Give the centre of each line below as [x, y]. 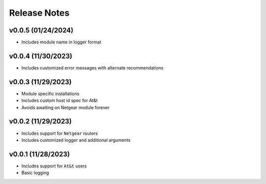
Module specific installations [50, 93]
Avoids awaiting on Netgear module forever [66, 107]
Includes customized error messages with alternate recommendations [92, 68]
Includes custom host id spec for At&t [60, 100]
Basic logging [35, 173]
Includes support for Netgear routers [60, 133]
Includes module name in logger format [61, 42]
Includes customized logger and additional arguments [76, 140]
